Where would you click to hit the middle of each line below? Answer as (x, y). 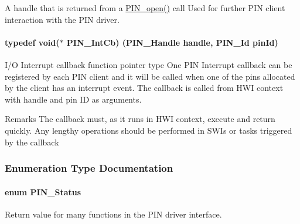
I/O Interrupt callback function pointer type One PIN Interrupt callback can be (149, 64)
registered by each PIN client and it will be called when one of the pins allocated (150, 76)
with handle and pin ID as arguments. (73, 99)
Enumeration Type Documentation (89, 168)
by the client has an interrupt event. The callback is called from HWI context (144, 88)
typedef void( (32, 42)
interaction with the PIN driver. (62, 19)
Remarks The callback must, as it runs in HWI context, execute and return (140, 119)
